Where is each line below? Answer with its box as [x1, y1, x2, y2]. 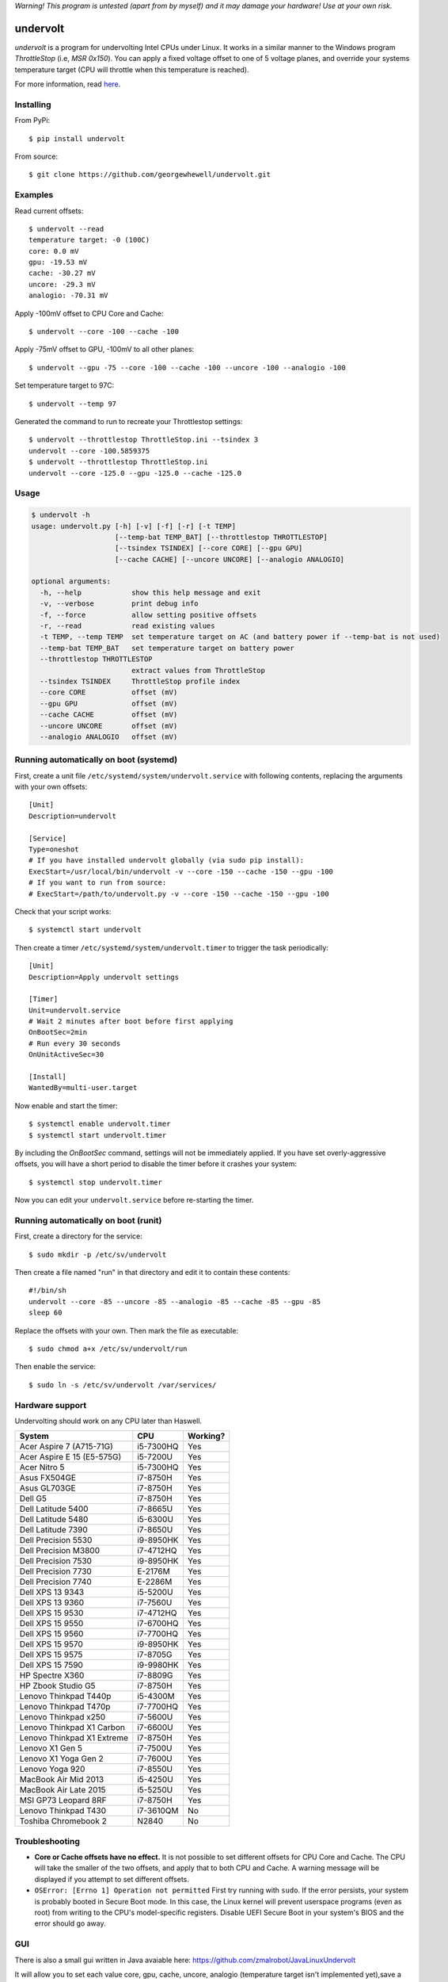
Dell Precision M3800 [19, 1545, 101, 1556]
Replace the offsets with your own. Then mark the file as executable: [14, 1326, 239, 1335]
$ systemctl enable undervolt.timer [28, 1119, 171, 1129]
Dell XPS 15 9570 [19, 1639, 83, 1650]
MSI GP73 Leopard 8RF [19, 1795, 107, 1806]
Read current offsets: [14, 206, 84, 216]
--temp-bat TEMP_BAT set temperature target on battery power [40, 643, 294, 652]
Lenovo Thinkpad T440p [19, 1691, 112, 1702]
